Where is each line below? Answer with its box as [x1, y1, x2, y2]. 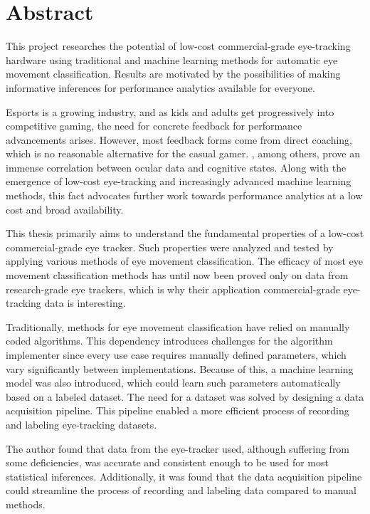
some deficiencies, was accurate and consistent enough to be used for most [6, 455, 329, 470]
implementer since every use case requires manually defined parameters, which [6, 347, 347, 362]
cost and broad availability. [6, 201, 124, 216]
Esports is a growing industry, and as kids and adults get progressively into [6, 104, 334, 119]
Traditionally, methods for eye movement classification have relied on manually [6, 319, 350, 334]
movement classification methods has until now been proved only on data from [6, 268, 349, 283]
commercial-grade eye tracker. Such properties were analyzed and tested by [6, 239, 334, 254]
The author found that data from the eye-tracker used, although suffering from [6, 441, 350, 456]
